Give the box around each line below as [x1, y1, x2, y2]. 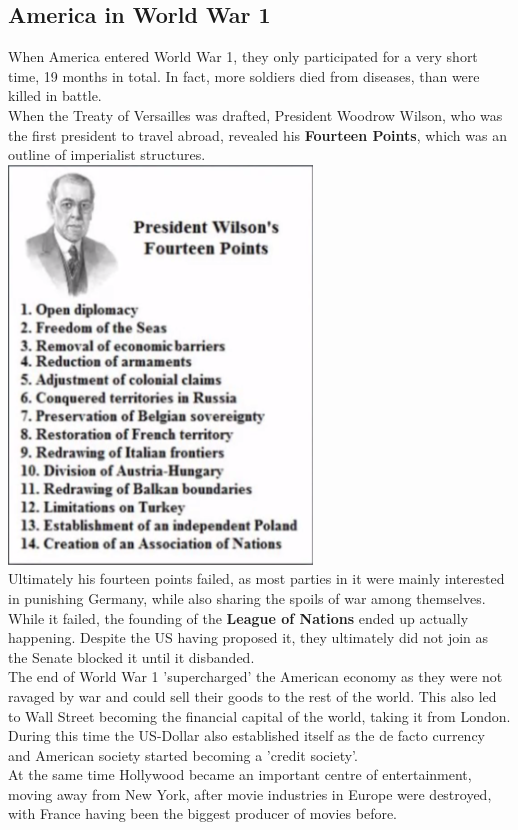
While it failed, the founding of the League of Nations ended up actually [8, 607, 469, 628]
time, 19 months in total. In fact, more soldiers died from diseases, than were [8, 65, 480, 86]
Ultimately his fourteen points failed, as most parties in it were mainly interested [8, 568, 505, 589]
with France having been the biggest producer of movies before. [8, 803, 398, 824]
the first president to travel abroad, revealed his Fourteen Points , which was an [8, 124, 507, 145]
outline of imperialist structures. [8, 144, 206, 165]
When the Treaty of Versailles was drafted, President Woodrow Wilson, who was [8, 104, 503, 125]
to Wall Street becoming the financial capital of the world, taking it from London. [8, 705, 511, 726]
